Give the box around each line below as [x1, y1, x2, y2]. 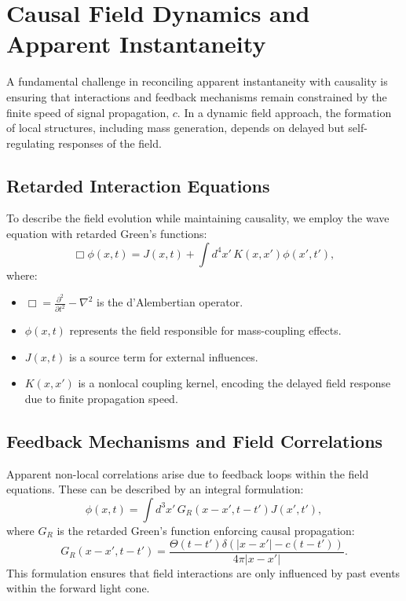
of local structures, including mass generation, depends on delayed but [6, 119, 345, 136]
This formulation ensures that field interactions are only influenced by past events [6, 564, 401, 581]
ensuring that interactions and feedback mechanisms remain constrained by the [6, 88, 387, 104]
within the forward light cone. [6, 580, 150, 596]
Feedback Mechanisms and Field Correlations [6, 428, 383, 453]
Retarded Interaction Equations [6, 173, 270, 197]
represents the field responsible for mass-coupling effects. [69, 322, 342, 339]
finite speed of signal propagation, [6, 104, 170, 120]
